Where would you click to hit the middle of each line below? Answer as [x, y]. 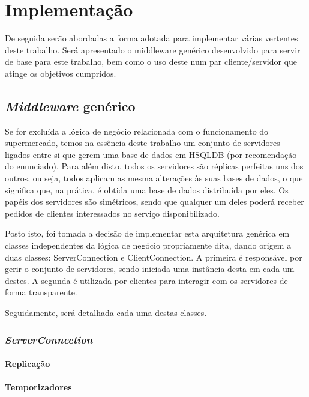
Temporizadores [38, 387]
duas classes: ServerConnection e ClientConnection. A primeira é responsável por [154, 257]
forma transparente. [41, 292]
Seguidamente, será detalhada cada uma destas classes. [106, 313]
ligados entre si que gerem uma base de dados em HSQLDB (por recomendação [151, 154]
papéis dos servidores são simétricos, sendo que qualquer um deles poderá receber [154, 202]
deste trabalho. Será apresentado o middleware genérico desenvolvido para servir [153, 50]
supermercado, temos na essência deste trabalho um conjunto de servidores [142, 143]
